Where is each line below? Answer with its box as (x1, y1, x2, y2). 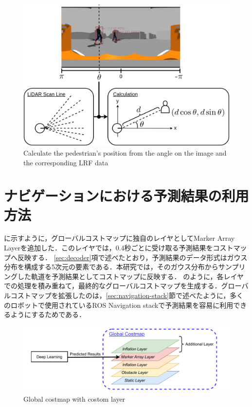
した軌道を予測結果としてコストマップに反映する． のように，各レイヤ (17, 271, 244, 281)
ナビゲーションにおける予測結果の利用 (4, 186, 249, 206)
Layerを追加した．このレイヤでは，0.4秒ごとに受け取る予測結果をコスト (4, 243, 234, 253)
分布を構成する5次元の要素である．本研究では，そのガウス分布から (4, 262, 218, 272)
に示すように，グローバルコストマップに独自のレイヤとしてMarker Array (4, 233, 235, 243)
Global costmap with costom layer (23, 394, 126, 404)
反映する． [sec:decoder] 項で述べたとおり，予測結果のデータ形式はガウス (17, 252, 248, 262)
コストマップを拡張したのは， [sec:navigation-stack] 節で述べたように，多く (10, 290, 244, 300)
